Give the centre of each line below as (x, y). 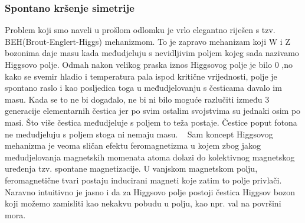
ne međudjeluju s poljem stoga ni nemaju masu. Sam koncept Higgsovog (139, 134)
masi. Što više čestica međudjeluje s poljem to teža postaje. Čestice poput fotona (151, 122)
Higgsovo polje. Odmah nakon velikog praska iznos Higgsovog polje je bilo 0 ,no (149, 64)
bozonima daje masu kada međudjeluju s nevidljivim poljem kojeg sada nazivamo (152, 53)
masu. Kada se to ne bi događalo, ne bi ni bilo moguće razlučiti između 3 (137, 99)
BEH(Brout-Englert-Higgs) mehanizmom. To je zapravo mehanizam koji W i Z (147, 41)
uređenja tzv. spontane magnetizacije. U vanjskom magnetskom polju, (131, 168)
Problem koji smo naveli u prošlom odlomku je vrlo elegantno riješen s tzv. (140, 30)
